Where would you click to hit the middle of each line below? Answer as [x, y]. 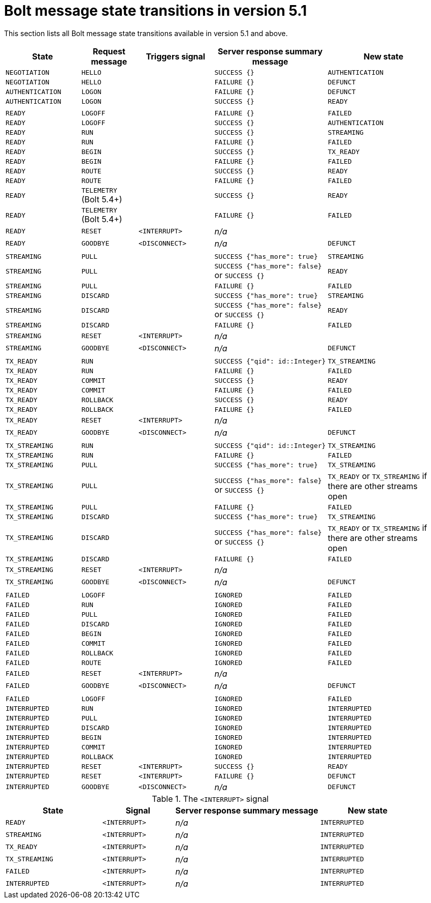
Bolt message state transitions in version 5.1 [156, 11]
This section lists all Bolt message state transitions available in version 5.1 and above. [146, 33]
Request [109, 51]
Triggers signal [176, 56]
